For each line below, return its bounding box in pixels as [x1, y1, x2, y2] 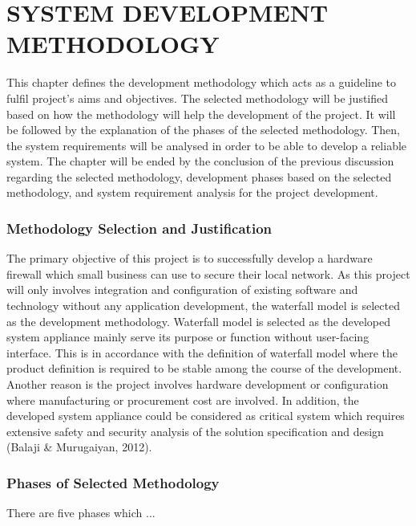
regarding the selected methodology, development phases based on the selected [6, 168, 392, 185]
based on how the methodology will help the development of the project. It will [6, 105, 396, 122]
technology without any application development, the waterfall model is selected [6, 297, 400, 314]
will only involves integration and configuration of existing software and [6, 281, 358, 298]
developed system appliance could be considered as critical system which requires [6, 407, 405, 424]
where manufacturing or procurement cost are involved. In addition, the [6, 391, 359, 408]
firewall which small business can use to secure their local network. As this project [6, 265, 410, 282]
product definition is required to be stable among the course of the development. [6, 360, 402, 377]
